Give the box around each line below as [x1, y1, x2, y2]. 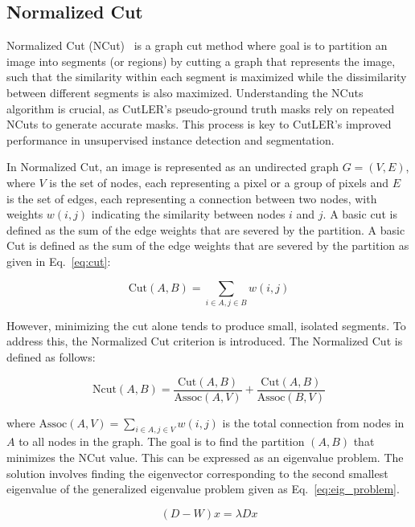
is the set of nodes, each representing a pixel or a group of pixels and [49, 174, 389, 190]
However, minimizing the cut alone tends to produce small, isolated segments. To [6, 317, 406, 333]
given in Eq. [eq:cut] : [6, 252, 111, 269]
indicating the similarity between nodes [91, 206, 286, 223]
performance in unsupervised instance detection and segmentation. [6, 131, 335, 148]
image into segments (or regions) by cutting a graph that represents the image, [6, 52, 396, 69]
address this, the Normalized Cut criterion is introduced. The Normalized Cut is [6, 333, 403, 349]
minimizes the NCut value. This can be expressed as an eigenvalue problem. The [6, 449, 404, 466]
